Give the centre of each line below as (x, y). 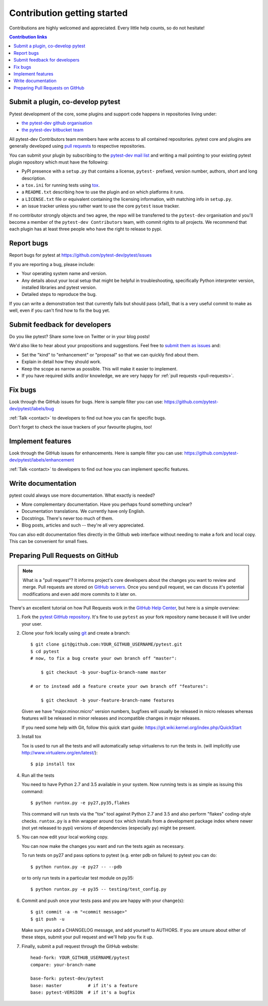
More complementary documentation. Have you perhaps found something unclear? (107, 504)
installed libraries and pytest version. (59, 287)
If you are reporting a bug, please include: (52, 264)
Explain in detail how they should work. (62, 362)
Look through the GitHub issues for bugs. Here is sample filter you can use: (86, 402)
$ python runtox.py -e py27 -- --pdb (76, 867)
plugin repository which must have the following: (59, 162)
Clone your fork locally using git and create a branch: (76, 633)
